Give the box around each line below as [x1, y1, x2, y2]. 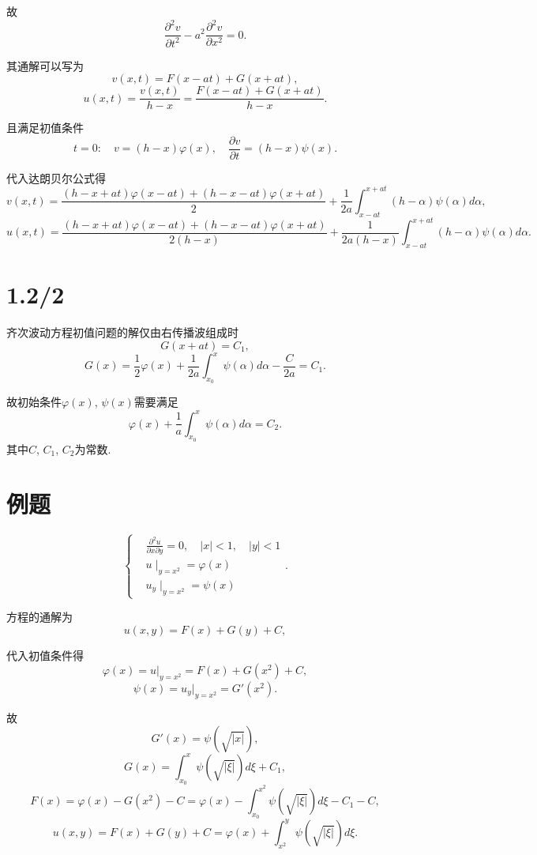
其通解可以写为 [6, 57, 84, 73]
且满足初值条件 [6, 119, 84, 136]
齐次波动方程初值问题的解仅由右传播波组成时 [6, 324, 238, 341]
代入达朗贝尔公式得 [6, 169, 106, 186]
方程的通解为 [6, 608, 73, 625]
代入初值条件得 [6, 646, 84, 663]
